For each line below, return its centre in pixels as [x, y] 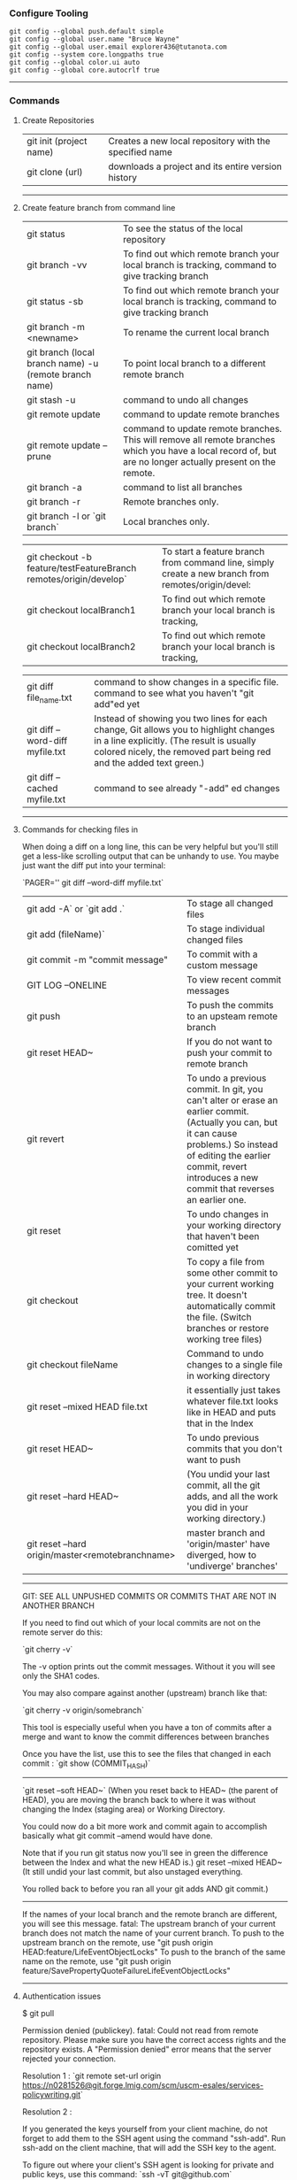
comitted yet [213, 1247]
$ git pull [38, 2014]
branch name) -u [62, 363]
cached [42, 788]
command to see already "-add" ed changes [187, 788]
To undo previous [223, 1437]
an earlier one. [217, 1199]
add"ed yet [117, 704]
